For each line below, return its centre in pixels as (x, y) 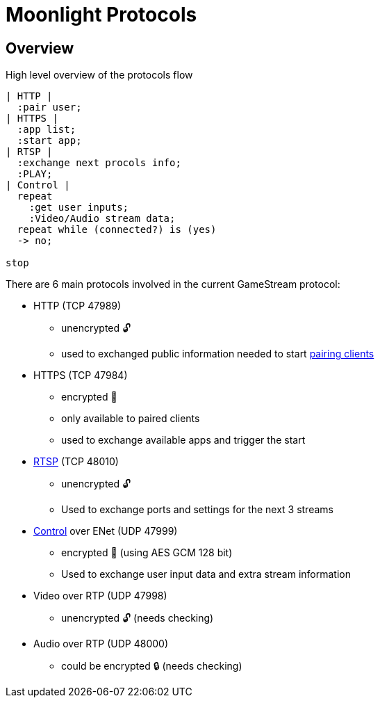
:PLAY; (35, 174)
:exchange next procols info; (99, 163)
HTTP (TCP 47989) (77, 306)
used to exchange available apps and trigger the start (183, 440)
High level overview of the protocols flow (99, 75)
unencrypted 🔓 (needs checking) (138, 618)
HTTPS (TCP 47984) (81, 375)
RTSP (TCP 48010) (76, 462)
